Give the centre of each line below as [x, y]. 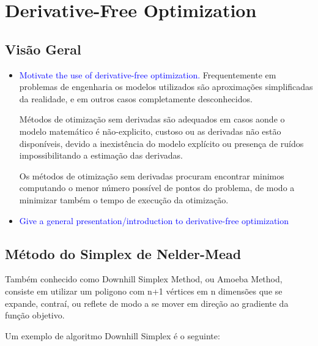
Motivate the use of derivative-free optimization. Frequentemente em [148, 74]
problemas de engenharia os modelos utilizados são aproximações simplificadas [166, 87]
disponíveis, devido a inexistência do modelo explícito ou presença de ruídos [161, 143]
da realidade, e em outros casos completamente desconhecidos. [136, 98]
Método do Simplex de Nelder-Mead [123, 253]
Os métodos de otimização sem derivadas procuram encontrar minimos [152, 175]
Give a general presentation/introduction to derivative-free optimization [154, 220]
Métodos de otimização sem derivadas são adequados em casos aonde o [152, 119]
